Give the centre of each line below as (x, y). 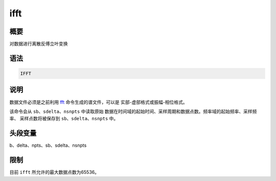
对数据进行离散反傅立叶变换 (39, 44)
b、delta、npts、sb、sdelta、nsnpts (48, 145)
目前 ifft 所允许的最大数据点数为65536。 (54, 172)
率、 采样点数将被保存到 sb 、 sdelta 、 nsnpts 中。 (64, 119)
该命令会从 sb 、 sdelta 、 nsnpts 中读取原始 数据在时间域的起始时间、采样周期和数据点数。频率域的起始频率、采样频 (133, 111)
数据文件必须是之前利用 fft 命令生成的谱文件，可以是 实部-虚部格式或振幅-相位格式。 (98, 102)
